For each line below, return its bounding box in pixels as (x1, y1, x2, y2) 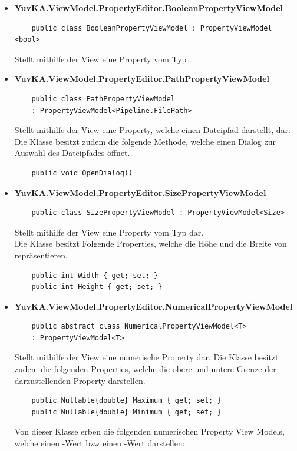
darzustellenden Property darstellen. (14, 374, 146, 386)
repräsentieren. (14, 248, 68, 261)
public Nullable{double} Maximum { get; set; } (31, 396, 222, 405)
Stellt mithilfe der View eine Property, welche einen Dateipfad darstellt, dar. (14, 124, 291, 136)
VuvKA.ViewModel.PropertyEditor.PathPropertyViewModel (14, 72, 270, 85)
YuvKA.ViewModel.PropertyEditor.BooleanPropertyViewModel (14, 2, 283, 14)
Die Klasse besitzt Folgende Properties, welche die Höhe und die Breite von (14, 237, 287, 250)
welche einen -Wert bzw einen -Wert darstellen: (14, 437, 185, 449)
